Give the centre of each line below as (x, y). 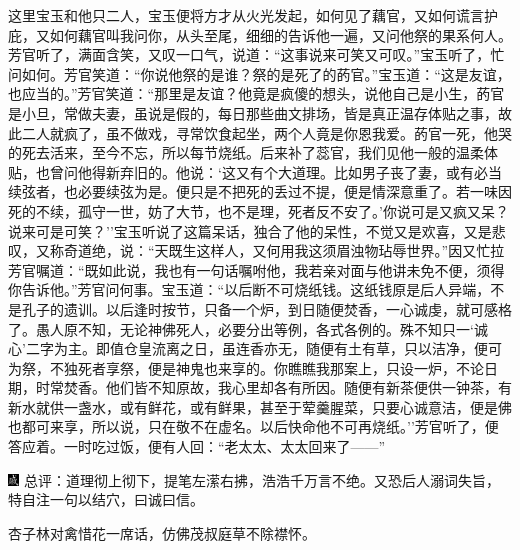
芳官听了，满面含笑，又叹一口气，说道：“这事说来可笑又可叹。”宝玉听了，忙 (256, 54)
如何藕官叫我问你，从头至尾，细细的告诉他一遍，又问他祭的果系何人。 (280, 34)
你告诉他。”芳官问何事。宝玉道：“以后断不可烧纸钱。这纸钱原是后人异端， (249, 289)
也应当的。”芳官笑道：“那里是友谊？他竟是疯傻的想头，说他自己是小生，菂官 (256, 93)
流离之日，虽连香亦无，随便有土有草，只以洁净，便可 (326, 348)
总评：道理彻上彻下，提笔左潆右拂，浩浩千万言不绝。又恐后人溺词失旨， (261, 479)
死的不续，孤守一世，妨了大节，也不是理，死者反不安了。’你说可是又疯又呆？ (258, 210)
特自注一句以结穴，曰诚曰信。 (106, 499)
